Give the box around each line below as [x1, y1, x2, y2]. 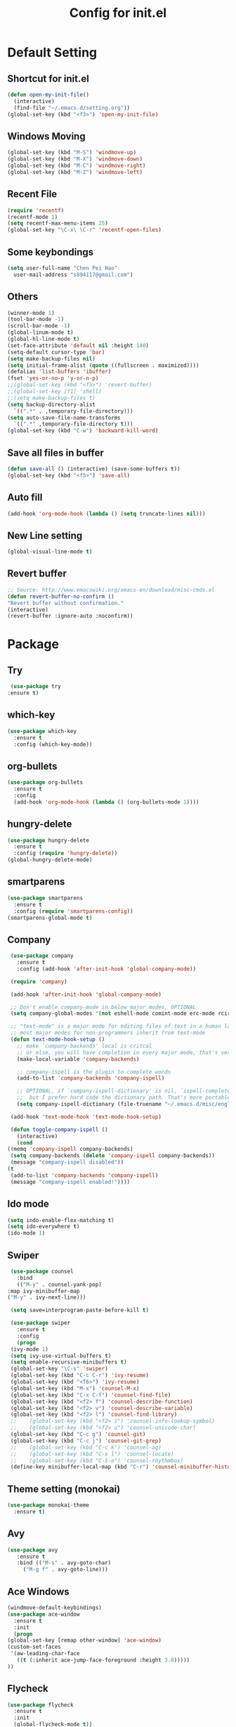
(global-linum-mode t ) [7, 329, 74, 336]
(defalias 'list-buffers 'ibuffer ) [7, 368, 112, 375]
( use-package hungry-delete [7, 837, 90, 844]
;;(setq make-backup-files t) [7, 394, 96, 401]
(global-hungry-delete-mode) [7, 856, 93, 863]
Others [7, 291, 39, 303]
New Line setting [7, 530, 83, 542]
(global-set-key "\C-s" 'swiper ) [10, 1365, 109, 1373]
